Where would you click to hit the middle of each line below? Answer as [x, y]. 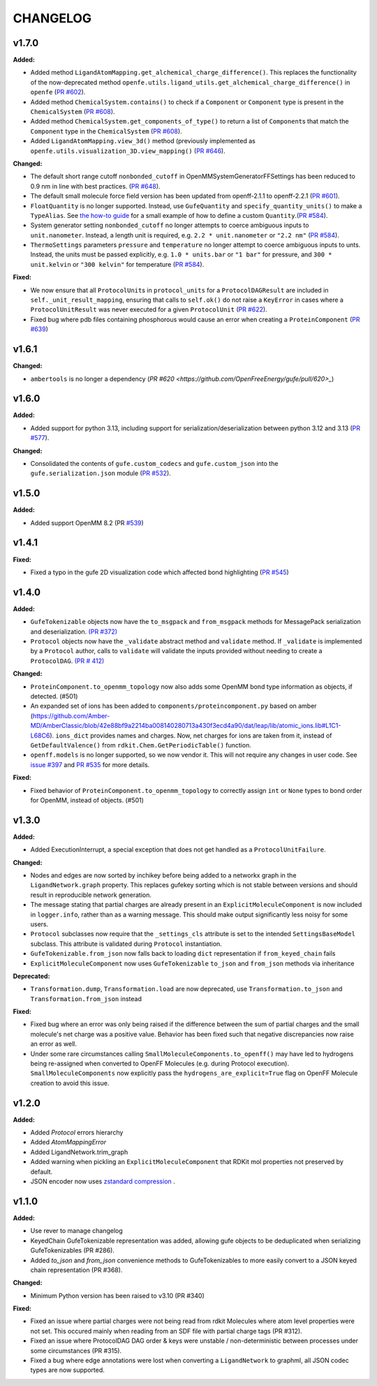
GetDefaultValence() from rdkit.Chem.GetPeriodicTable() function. [141, 745]
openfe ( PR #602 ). [58, 92]
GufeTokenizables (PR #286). [73, 1250]
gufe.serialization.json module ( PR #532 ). [101, 473]
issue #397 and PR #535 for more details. [90, 764]
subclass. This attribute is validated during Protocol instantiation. [126, 944]
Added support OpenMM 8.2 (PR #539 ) [87, 523]
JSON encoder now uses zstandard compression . [103, 1181]
